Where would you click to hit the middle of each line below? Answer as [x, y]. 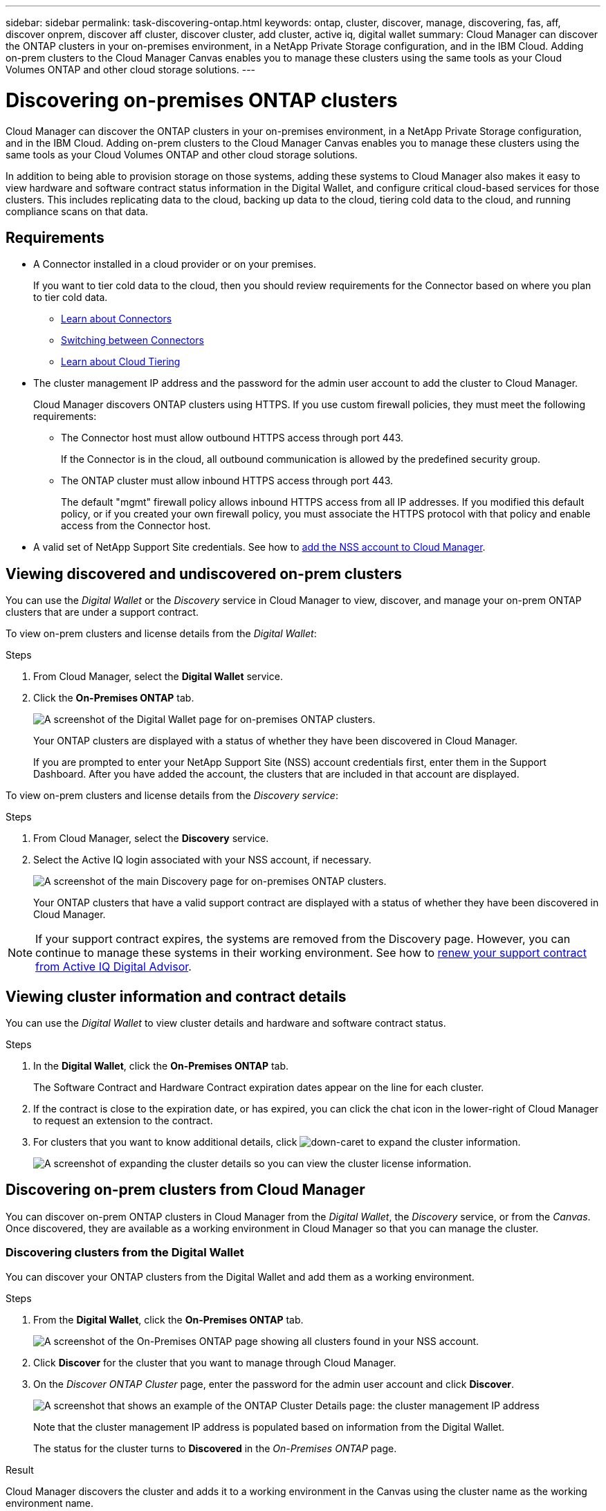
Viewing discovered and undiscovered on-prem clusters [204, 574]
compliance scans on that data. [77, 211]
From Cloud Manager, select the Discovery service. [151, 839]
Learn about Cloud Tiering [121, 362]
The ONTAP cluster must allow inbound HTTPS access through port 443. [227, 481]
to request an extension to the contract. [123, 1121]
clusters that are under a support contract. [102, 612]
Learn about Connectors [117, 319]
